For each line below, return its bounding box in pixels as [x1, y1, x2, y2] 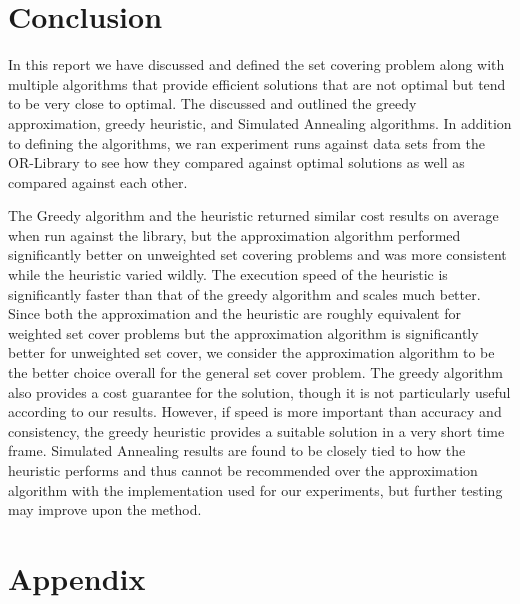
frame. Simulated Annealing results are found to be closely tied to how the [8, 440, 466, 461]
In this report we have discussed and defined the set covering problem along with [8, 54, 505, 75]
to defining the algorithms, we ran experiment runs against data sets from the [8, 132, 485, 153]
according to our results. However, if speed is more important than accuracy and [8, 401, 502, 422]
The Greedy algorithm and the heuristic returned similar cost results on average [8, 205, 499, 226]
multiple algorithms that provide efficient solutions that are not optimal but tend [8, 73, 506, 94]
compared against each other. [8, 171, 188, 192]
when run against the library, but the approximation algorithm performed [8, 224, 461, 245]
